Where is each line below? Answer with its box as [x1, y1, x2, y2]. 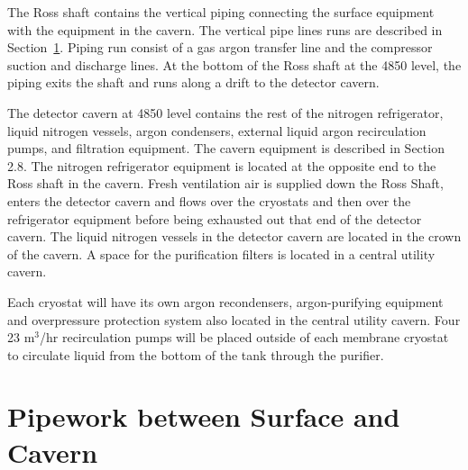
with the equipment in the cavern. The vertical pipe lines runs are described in [7, 20, 443, 39]
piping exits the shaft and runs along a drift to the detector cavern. [7, 73, 380, 92]
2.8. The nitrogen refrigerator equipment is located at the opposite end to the [7, 156, 436, 175]
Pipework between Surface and [7, 398, 400, 435]
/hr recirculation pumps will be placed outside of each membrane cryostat [40, 328, 449, 347]
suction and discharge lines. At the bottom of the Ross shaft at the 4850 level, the [7, 55, 462, 74]
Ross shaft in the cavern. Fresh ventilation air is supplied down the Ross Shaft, [7, 174, 444, 193]
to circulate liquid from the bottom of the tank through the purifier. [7, 345, 384, 364]
